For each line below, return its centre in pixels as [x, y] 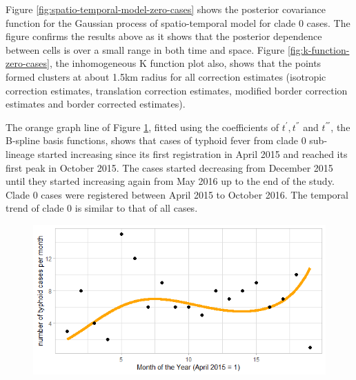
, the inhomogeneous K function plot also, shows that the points [185, 63]
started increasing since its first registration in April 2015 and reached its [192, 153]
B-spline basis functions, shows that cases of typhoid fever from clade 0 [156, 140]
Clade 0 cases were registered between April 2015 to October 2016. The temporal [177, 194]
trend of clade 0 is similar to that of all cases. [102, 208]
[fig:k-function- [318, 49]
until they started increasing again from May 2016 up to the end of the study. [170, 181]
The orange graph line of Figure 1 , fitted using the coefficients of [142, 127]
